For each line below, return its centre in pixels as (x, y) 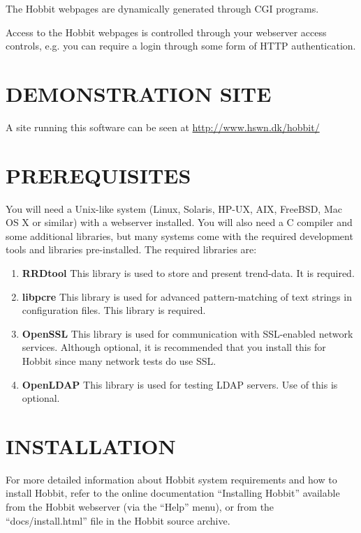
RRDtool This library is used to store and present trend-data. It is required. (188, 273)
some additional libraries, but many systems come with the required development (179, 235)
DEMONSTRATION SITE (139, 93)
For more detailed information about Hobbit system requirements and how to (171, 479)
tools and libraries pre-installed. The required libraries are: (131, 249)
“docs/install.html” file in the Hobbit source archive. (118, 520)
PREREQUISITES (98, 175)
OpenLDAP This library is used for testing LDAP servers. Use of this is (180, 384)
